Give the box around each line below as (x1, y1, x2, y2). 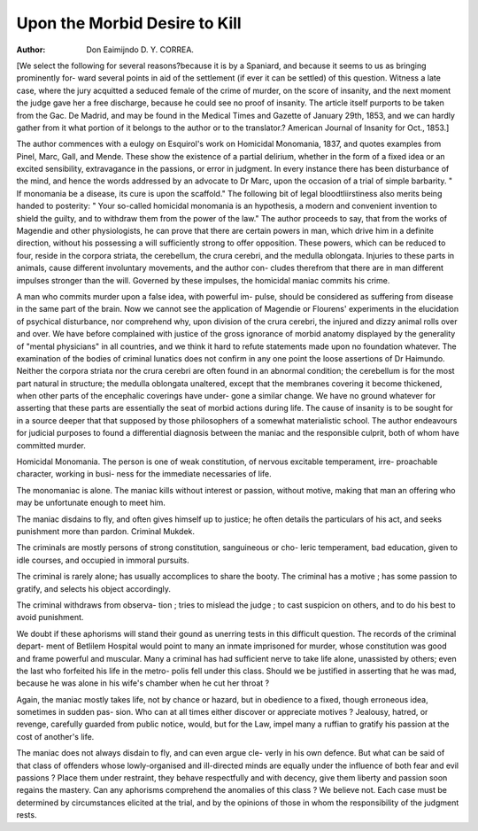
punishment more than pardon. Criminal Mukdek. (16, 526, 195, 536)
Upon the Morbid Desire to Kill (16, 13, 243, 33)
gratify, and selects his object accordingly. (16, 583, 172, 594)
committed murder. (16, 439, 86, 451)
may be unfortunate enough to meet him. (16, 497, 166, 509)
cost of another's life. (16, 731, 95, 742)
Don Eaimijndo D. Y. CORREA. (86, 44, 195, 55)
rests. (16, 810, 37, 820)
